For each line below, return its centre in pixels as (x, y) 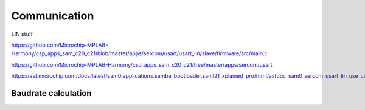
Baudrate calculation (51, 93)
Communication (53, 16)
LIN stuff (22, 34)
